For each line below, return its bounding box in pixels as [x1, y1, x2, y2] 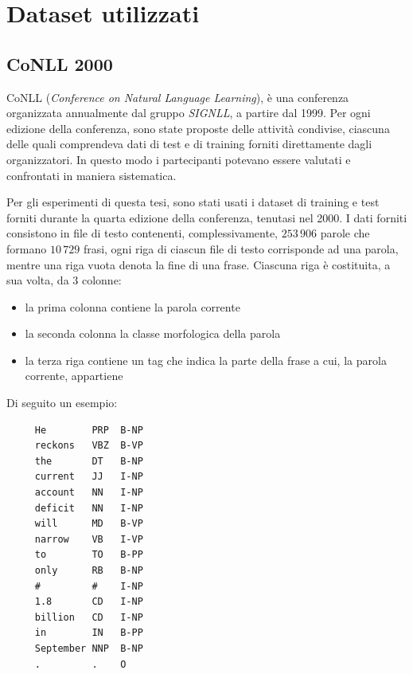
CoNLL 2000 [6, 51, 113, 76]
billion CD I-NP [34, 611, 143, 623]
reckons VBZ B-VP [34, 440, 143, 452]
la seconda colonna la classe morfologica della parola [25, 325, 281, 342]
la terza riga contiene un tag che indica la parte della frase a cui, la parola [25, 351, 387, 368]
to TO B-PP [34, 549, 143, 561]
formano [6, 240, 47, 257]
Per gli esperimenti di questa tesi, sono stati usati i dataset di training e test [6, 194, 380, 210]
